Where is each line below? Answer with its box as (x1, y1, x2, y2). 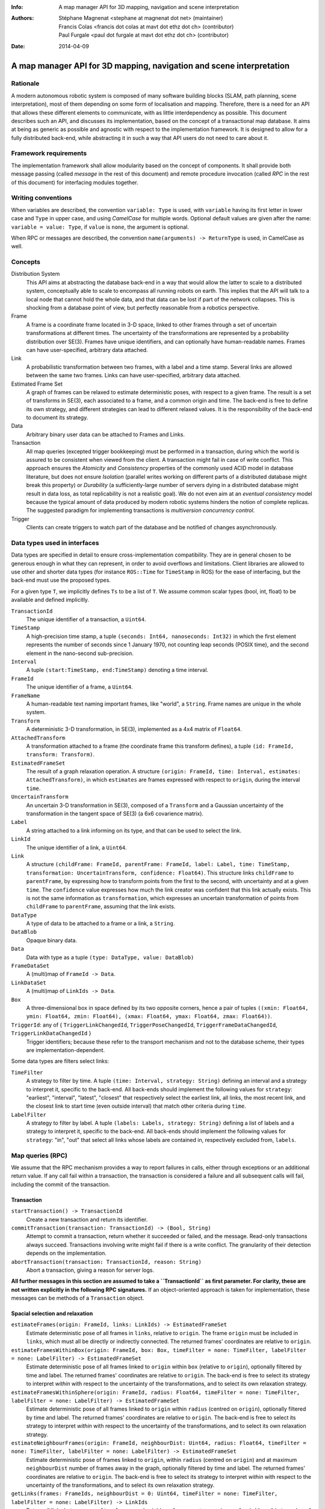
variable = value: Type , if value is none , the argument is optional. (11, 223, 189, 231)
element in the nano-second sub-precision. (26, 649, 134, 657)
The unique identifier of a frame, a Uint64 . (26, 683, 134, 691)
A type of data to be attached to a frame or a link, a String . (26, 920, 175, 927)
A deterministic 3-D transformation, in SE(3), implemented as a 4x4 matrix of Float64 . (26, 726, 242, 733)
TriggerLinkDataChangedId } (11, 1030, 91, 1037)
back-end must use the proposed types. (11, 576, 111, 584)
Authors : (11, 14, 34, 22)
